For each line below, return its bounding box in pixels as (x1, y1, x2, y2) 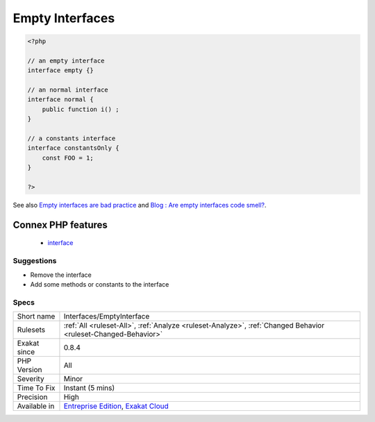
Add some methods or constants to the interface (30, 280, 169, 288)
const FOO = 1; (42, 153, 94, 162)
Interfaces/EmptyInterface (63, 312, 150, 321)
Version (17, 365, 42, 375)
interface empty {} (27, 67, 94, 74)
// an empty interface (27, 56, 105, 65)
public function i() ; (42, 105, 119, 113)
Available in (17, 401, 55, 411)
